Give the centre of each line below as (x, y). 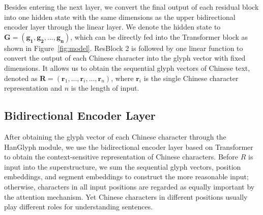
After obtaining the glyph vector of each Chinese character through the (115, 136)
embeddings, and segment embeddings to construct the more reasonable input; (126, 177)
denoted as (21, 78)
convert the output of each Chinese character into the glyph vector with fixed (125, 58)
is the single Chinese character (191, 78)
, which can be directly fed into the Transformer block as (159, 36)
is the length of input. (105, 88)
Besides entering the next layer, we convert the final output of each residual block (131, 7)
